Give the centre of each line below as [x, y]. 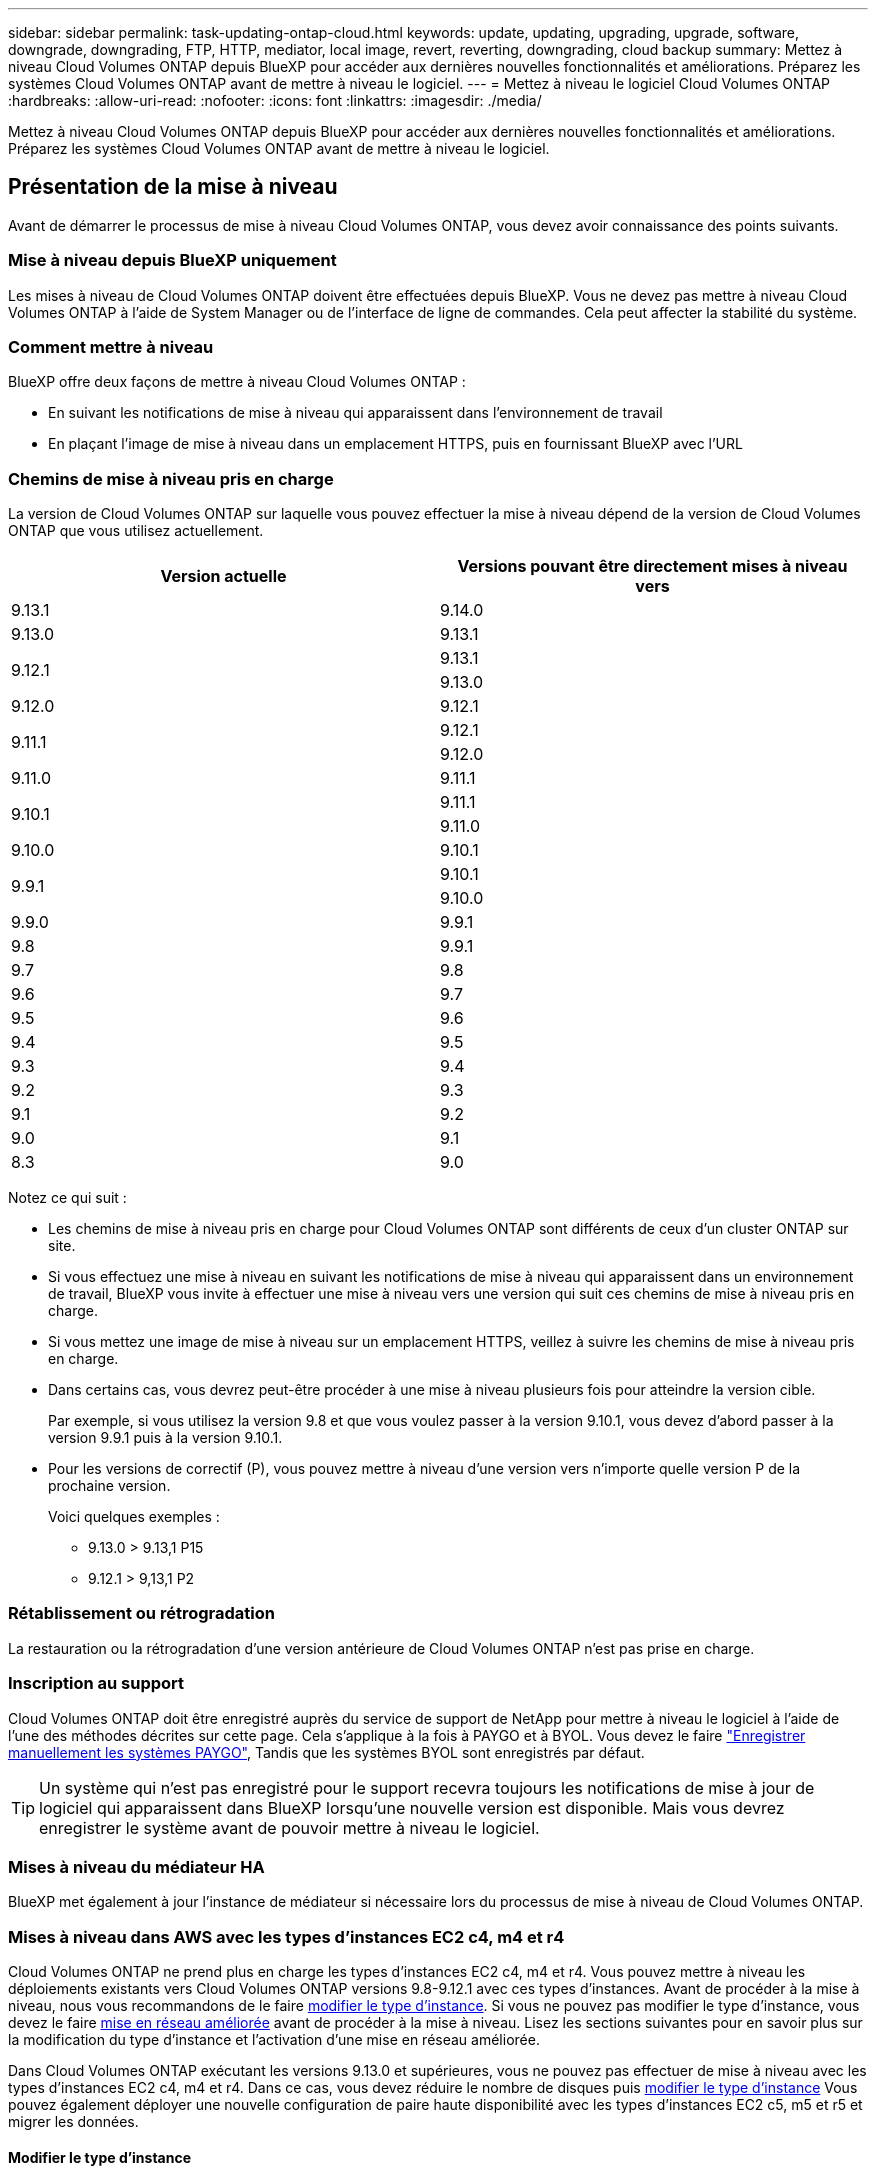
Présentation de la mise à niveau [173, 187]
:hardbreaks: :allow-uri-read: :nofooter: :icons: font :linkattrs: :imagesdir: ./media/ [275, 100]
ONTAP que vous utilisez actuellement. [136, 531]
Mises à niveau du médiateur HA [136, 1866]
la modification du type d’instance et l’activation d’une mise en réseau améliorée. [274, 2040]
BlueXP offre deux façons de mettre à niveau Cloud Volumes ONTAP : [237, 382]
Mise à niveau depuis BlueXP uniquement [172, 260]
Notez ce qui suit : [67, 1198]
